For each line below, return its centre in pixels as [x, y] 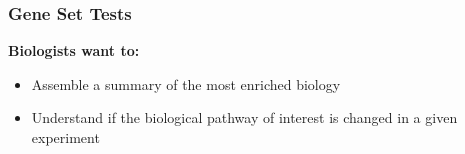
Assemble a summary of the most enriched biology [186, 83]
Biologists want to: [74, 50]
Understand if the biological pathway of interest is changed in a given [244, 117]
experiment [65, 137]
